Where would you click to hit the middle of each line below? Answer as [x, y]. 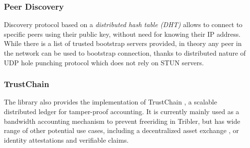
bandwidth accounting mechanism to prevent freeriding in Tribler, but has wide [122, 121]
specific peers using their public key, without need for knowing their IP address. [122, 34]
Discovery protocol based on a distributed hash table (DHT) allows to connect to [123, 24]
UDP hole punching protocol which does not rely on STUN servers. [104, 62]
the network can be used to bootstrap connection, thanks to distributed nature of [125, 53]
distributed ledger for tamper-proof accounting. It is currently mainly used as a [122, 111]
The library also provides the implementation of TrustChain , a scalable [110, 102]
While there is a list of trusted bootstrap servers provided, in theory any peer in [123, 43]
